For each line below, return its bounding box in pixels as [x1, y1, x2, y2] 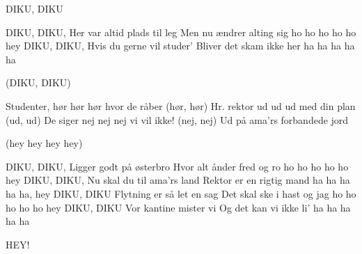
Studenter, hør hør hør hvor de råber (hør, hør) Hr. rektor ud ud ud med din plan [6, 98, 356, 113]
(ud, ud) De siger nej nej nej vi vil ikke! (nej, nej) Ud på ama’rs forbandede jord [6, 112, 349, 127]
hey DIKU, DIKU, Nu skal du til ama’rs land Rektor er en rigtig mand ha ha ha [6, 173, 350, 187]
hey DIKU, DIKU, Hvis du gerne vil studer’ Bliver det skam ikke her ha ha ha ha [6, 38, 355, 53]
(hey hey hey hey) [6, 136, 83, 150]
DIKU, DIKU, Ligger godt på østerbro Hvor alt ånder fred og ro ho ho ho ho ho [6, 159, 349, 173]
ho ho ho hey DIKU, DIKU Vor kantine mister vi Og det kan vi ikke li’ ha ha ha [6, 200, 351, 214]
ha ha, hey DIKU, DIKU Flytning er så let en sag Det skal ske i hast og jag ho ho [6, 186, 356, 200]
